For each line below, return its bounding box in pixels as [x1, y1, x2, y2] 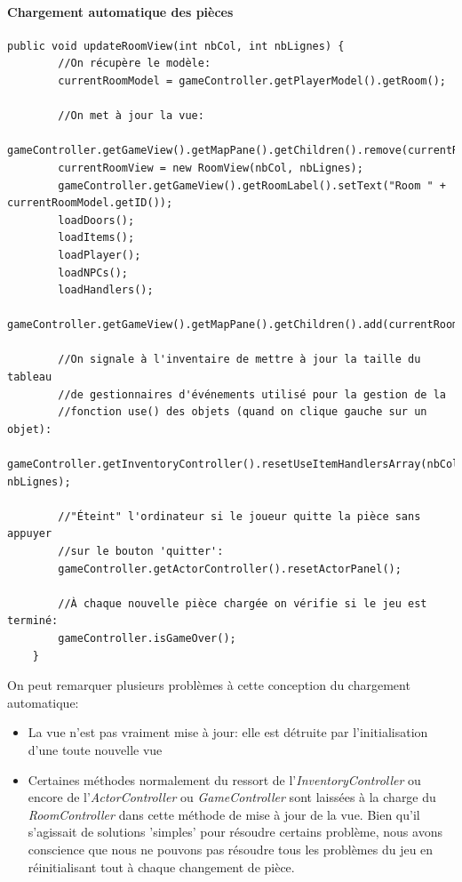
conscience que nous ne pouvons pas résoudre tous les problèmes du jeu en [28, 839, 434, 858]
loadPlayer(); [58, 248, 141, 261]
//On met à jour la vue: [58, 109, 204, 123]
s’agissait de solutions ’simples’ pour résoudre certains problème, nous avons [28, 822, 442, 841]
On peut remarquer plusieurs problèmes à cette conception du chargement [7, 676, 410, 694]
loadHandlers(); [58, 284, 154, 297]
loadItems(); [58, 231, 135, 245]
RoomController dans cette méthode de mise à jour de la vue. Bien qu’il [28, 805, 420, 823]
